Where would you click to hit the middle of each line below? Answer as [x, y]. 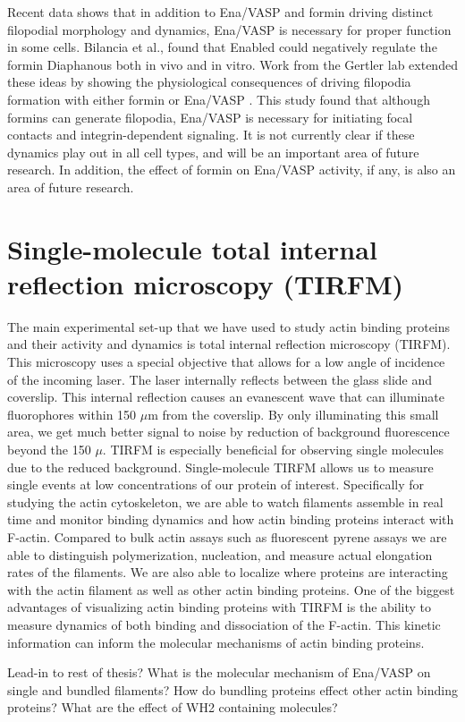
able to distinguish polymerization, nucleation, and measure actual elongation [220, 554]
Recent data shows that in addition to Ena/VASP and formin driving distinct [220, 12]
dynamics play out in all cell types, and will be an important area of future [213, 152]
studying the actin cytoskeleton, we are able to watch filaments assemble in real [225, 501]
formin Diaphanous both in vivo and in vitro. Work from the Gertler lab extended [232, 64]
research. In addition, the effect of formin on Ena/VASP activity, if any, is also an [232, 170]
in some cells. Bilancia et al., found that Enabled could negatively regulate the [222, 47]
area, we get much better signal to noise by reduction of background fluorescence [228, 432]
